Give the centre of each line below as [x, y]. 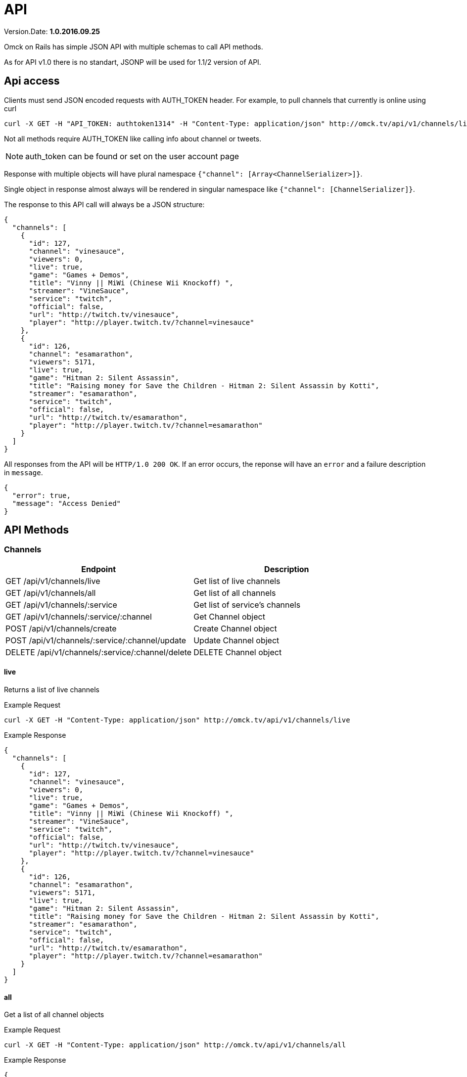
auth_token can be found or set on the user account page [132, 156]
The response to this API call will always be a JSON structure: [104, 204]
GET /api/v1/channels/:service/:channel [79, 616]
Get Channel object [229, 616]
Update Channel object [236, 640]
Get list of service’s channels [247, 605]
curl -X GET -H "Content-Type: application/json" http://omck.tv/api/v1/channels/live [177, 720]
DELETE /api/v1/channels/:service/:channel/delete [99, 652]
